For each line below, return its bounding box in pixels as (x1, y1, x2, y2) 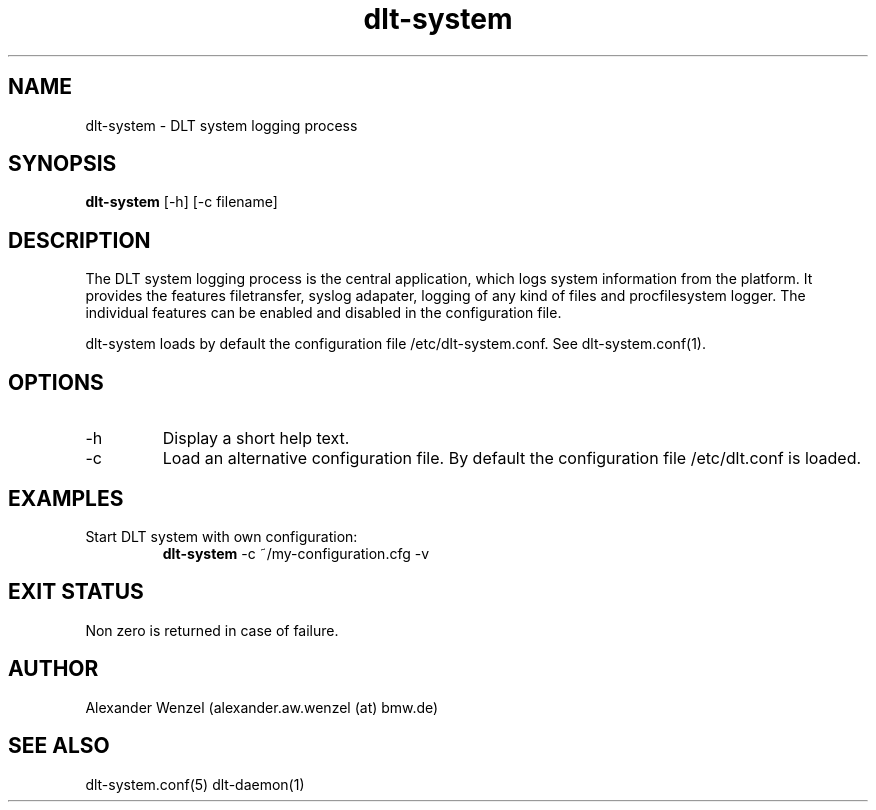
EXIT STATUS (8, 579, 144, 605)
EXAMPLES (8, 485, 124, 511)
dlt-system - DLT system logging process (85, 116, 358, 134)
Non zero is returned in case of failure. (85, 621, 339, 639)
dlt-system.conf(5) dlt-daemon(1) (85, 775, 305, 793)
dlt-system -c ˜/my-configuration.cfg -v (162, 544, 430, 562)
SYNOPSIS (8, 151, 117, 177)
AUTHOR (8, 656, 99, 682)
